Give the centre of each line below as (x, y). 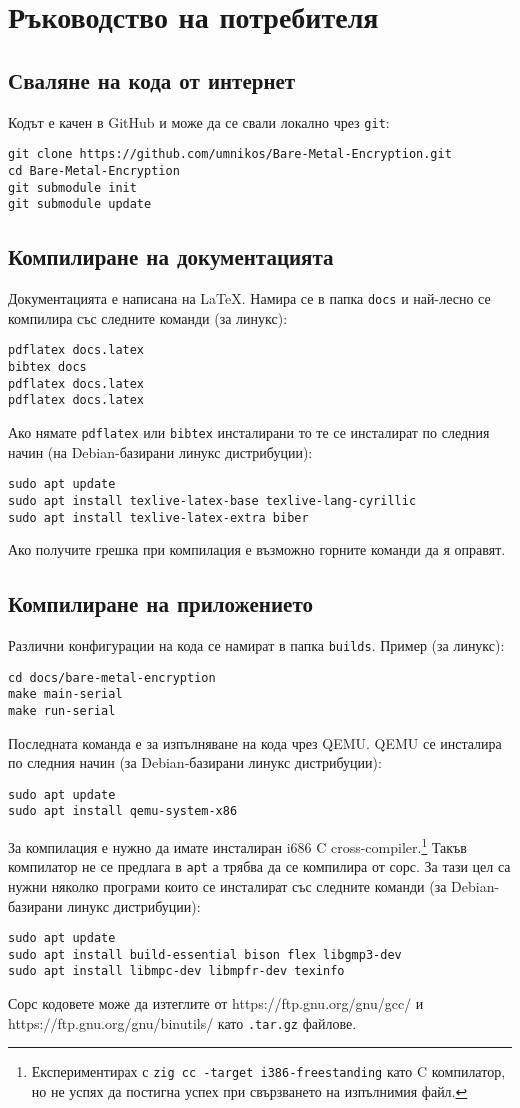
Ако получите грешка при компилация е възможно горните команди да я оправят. (257, 549)
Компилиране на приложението (160, 603)
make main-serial (65, 694)
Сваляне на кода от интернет (152, 79)
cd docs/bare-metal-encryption (112, 677)
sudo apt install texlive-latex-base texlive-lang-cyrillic (212, 500)
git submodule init (72, 187)
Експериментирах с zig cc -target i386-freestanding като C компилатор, (268, 1071)
